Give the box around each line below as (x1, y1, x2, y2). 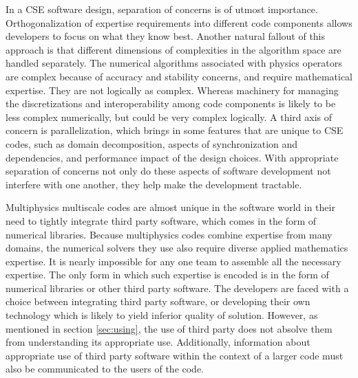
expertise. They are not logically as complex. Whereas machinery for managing (6, 82, 339, 97)
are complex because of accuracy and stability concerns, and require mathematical (6, 69, 353, 83)
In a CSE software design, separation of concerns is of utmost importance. (6, 2, 318, 16)
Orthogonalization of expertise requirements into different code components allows (6, 15, 352, 30)
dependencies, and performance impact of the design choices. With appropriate (6, 150, 339, 164)
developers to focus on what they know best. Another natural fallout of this (6, 29, 326, 43)
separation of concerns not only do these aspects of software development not (6, 164, 331, 178)
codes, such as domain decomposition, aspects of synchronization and (6, 136, 298, 151)
